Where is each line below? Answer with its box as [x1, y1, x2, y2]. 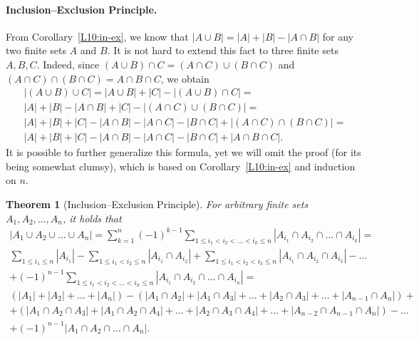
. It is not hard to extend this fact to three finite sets [107, 43, 338, 58]
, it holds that [62, 210, 122, 225]
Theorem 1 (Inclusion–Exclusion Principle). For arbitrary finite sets [6, 197, 309, 212]
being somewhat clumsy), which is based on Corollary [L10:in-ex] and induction [6, 158, 356, 173]
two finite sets [6, 43, 66, 58]
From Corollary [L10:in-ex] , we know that [6, 29, 189, 43]
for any [322, 29, 353, 43]
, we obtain [160, 71, 209, 86]
